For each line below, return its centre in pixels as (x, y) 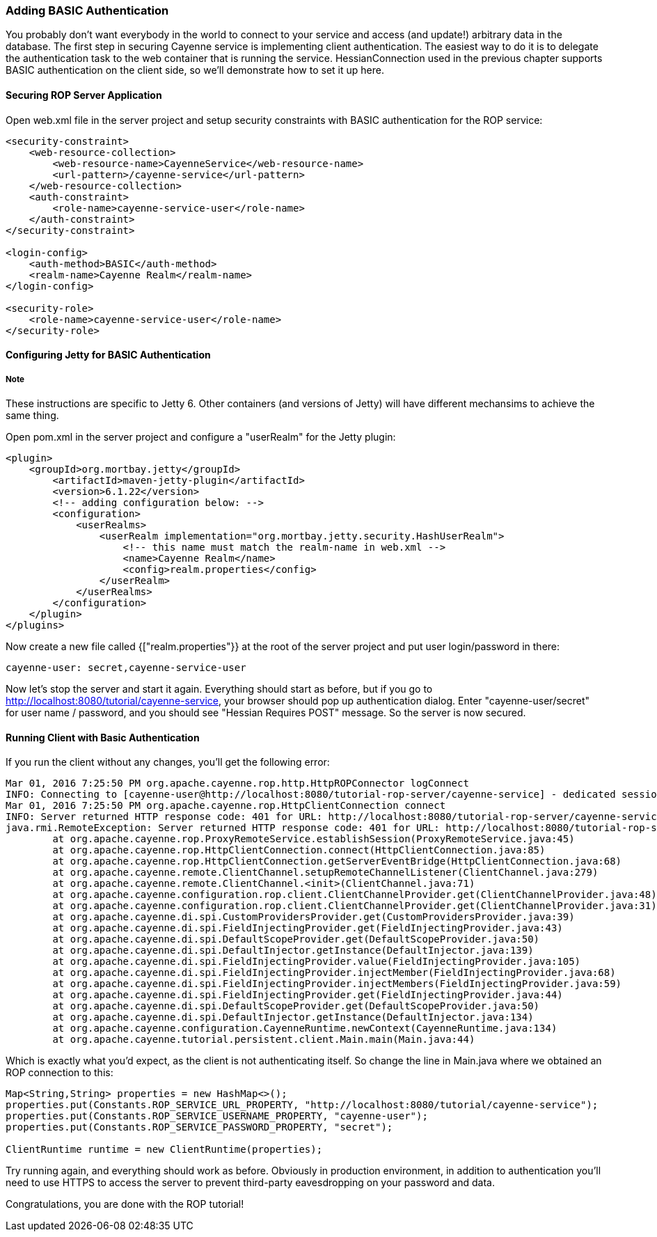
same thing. (32, 415)
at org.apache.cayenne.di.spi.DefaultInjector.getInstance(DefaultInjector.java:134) (293, 1017)
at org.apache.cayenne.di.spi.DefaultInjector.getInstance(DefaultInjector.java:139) (293, 951)
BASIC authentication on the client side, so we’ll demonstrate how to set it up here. (195, 70)
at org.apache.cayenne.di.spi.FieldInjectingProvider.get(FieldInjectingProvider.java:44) (308, 995)
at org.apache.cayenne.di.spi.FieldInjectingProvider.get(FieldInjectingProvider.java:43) (308, 928)
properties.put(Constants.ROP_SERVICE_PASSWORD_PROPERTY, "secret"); (199, 1127)
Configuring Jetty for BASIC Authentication (108, 355)
